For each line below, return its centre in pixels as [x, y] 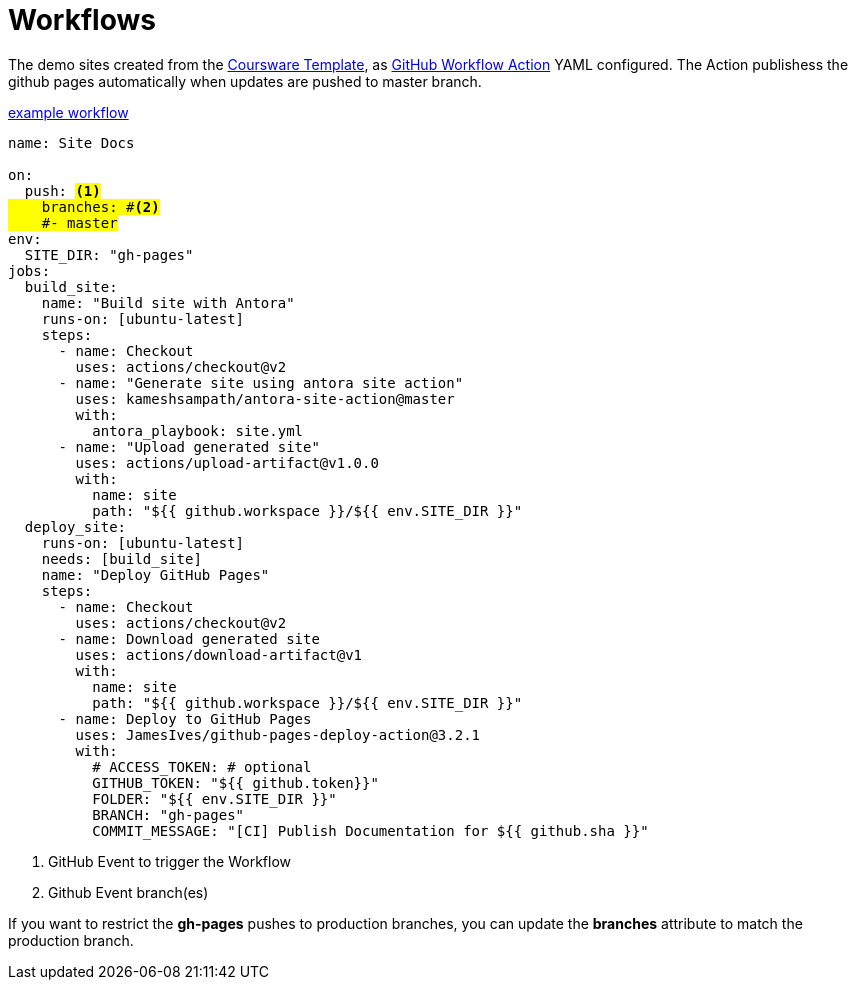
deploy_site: [75, 526]
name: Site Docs [71, 142]
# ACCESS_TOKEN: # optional [202, 766]
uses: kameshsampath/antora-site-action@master [265, 398]
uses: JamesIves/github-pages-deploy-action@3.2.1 [278, 734]
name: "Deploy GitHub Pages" [155, 574]
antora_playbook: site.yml [198, 430]
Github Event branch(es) [128, 892]
